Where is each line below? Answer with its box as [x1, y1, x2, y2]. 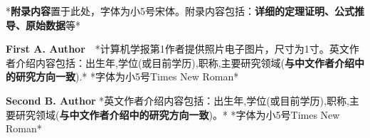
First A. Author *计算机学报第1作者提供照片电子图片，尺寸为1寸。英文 [6, 41, 349, 56]
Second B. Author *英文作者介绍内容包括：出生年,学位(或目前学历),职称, [6, 92, 349, 107]
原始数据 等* [25, 17, 80, 32]
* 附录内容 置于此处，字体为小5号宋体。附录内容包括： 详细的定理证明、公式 [6, 4, 354, 18]
